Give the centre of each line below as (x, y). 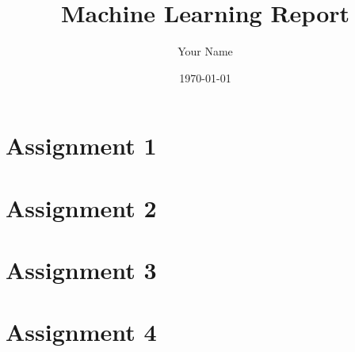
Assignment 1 (81, 145)
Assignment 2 (81, 207)
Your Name (205, 51)
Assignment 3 (81, 270)
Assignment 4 (81, 332)
